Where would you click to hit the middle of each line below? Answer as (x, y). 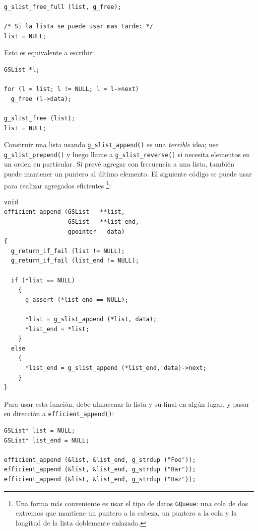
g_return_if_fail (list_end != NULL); (75, 261)
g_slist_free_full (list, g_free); (63, 7)
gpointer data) (96, 231)
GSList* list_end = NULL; (47, 440)
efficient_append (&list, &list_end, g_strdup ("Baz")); (100, 479)
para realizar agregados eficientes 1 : (58, 184)
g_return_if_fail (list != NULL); (68, 251)
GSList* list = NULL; (40, 431)
